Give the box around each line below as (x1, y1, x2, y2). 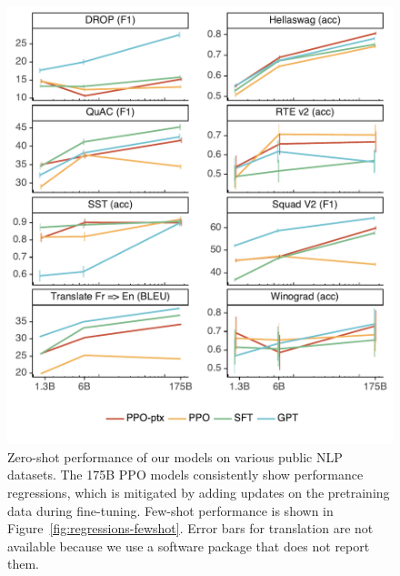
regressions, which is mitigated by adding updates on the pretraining (7, 483, 390, 502)
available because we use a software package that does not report (7, 536, 370, 555)
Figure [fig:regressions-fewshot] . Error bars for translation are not (7, 519, 374, 538)
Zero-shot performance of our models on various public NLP (7, 447, 343, 466)
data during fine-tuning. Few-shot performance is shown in (7, 500, 334, 520)
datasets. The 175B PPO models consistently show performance (7, 465, 364, 484)
